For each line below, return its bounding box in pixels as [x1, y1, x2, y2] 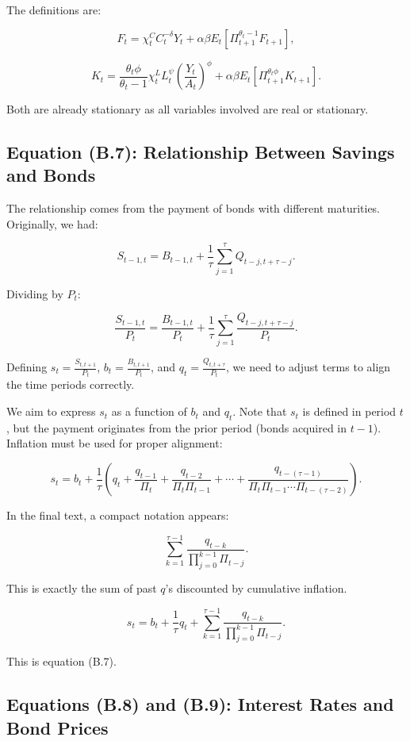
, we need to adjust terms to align [226, 359, 391, 375]
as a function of [111, 403, 187, 420]
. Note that [232, 403, 287, 420]
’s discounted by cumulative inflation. [165, 580, 347, 597]
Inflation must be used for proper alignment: [6, 435, 223, 451]
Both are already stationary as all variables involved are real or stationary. [6, 101, 369, 117]
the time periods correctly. [6, 376, 135, 393]
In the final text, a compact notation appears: [6, 507, 229, 524]
